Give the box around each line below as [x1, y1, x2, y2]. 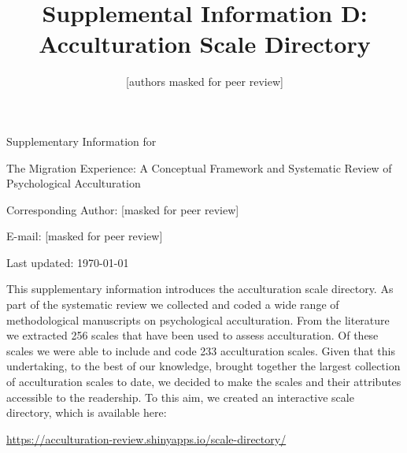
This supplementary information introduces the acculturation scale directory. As [6, 280, 394, 297]
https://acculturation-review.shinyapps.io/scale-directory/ [6, 430, 287, 447]
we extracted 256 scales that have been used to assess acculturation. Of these [6, 327, 379, 343]
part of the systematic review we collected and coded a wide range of [6, 296, 339, 313]
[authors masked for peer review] [126, 73, 283, 90]
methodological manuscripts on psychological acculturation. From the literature [6, 311, 390, 328]
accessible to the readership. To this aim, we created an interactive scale [6, 388, 354, 405]
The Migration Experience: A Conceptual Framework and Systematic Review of [6, 159, 392, 176]
